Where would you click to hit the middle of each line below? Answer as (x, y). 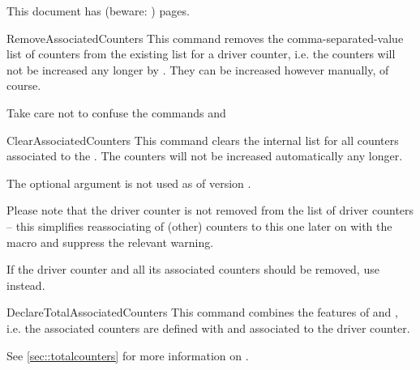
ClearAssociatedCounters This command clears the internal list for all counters (203, 140)
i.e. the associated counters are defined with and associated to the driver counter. (208, 327)
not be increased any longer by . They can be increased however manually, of (198, 69)
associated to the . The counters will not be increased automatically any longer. (205, 156)
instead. (26, 285)
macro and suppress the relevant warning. (110, 242)
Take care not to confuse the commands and (116, 112)
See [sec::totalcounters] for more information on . (128, 355)
